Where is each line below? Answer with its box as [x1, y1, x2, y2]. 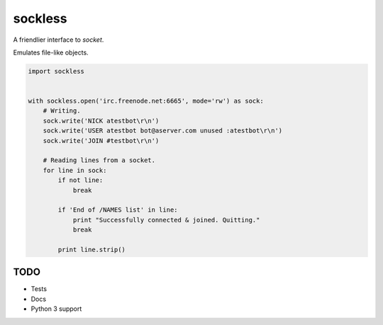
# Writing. [43, 107, 81, 115]
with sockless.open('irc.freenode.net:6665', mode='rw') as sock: [28, 97, 264, 106]
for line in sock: [43, 166, 107, 174]
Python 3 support [30, 304, 82, 313]
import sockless [28, 67, 85, 75]
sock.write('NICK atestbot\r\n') [43, 117, 160, 125]
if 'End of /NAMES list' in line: [57, 206, 178, 214]
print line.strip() [57, 245, 126, 253]
